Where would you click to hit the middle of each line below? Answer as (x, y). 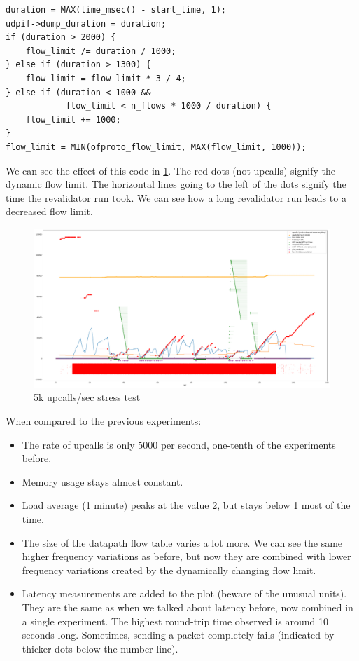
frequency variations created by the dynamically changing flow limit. (169, 570)
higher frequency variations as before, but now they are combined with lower (186, 556)
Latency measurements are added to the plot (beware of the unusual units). (184, 593)
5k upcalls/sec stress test (87, 397)
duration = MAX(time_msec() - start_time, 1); (116, 10)
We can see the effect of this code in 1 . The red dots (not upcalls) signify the (170, 170)
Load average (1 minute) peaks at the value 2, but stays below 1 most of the (186, 505)
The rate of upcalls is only (78, 444)
